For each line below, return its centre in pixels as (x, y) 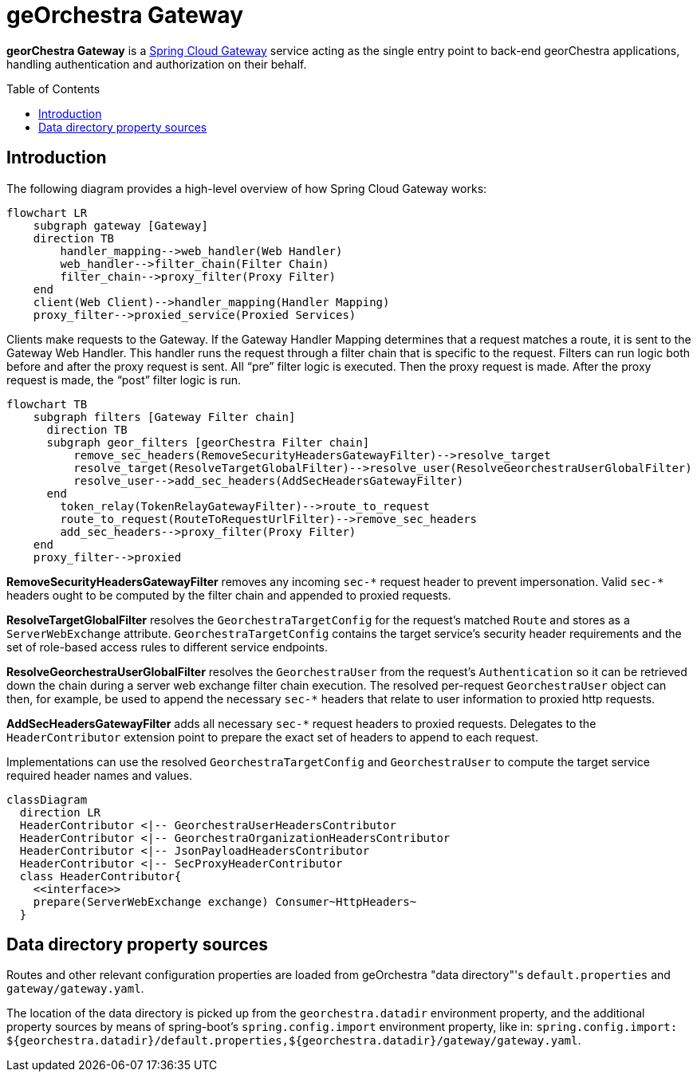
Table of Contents (53, 89)
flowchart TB (47, 404)
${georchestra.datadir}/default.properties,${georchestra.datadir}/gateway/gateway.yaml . (294, 1041)
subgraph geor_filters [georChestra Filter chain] (208, 442)
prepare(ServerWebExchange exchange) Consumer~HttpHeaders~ (225, 901)
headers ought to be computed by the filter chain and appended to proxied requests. (229, 595)
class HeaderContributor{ (100, 876)
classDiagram (47, 799)
